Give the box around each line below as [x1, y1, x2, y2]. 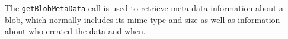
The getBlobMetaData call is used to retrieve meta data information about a [5, 2, 284, 14]
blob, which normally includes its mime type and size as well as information [5, 13, 280, 25]
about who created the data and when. [5, 25, 146, 37]
